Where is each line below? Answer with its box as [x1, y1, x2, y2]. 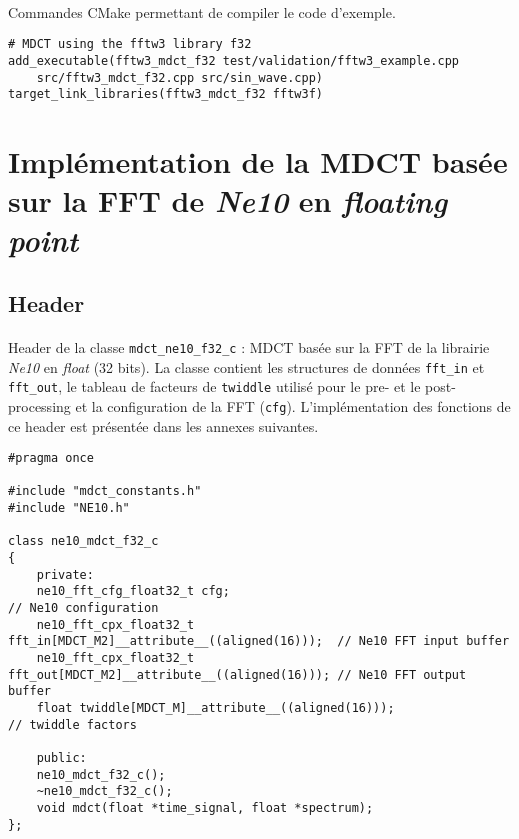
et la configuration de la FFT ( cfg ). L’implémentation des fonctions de [75, 395, 511, 416]
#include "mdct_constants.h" [8, 484, 202, 499]
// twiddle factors [8, 717, 137, 732]
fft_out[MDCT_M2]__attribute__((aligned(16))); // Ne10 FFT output [8, 667, 467, 682]
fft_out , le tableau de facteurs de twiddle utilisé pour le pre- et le [8, 376, 421, 397]
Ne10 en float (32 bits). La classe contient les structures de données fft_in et [8, 356, 485, 377]
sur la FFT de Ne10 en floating [8, 180, 448, 222]
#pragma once [8, 451, 94, 466]
